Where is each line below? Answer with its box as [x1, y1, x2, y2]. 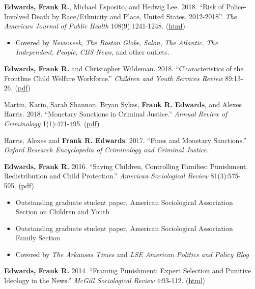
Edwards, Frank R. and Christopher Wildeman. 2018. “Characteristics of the [4, 63, 244, 73]
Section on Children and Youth [15, 206, 110, 217]
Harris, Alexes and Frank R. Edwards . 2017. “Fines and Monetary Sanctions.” [4, 135, 247, 145]
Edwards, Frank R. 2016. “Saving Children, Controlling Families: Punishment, [4, 161, 248, 171]
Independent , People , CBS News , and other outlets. [15, 47, 170, 57]
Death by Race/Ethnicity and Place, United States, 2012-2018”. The [31, 11, 237, 21]
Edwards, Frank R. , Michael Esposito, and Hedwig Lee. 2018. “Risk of [4, 1, 224, 11]
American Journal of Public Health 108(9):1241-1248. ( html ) [4, 21, 185, 31]
